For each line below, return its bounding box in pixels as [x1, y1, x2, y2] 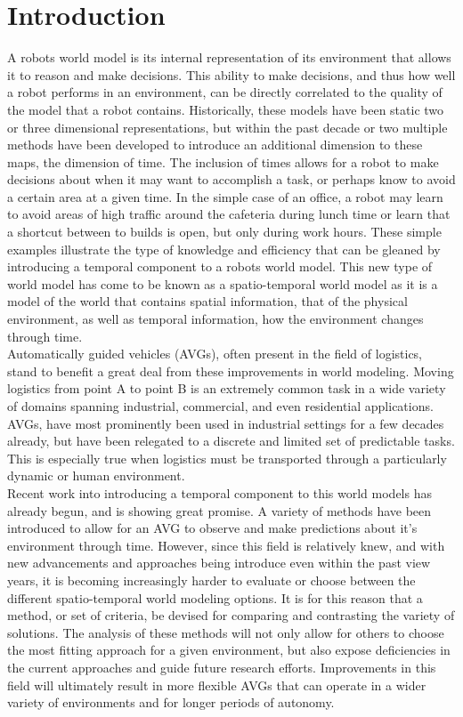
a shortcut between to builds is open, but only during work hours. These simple [7, 222, 442, 241]
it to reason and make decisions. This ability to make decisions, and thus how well [7, 65, 456, 84]
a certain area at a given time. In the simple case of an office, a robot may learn [7, 187, 443, 205]
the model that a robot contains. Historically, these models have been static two [7, 100, 444, 118]
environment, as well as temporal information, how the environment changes [7, 310, 424, 328]
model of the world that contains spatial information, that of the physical [7, 292, 408, 310]
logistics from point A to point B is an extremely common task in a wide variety [7, 379, 446, 398]
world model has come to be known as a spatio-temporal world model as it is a [7, 274, 438, 293]
